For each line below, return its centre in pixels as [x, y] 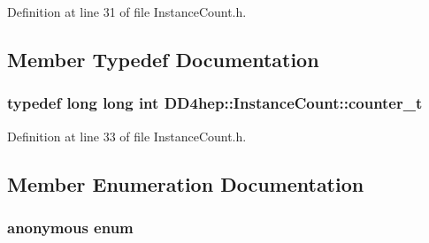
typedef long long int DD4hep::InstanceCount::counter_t [215, 103]
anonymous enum [70, 227]
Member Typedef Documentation [163, 59]
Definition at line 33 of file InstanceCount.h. [127, 136]
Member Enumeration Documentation [186, 183]
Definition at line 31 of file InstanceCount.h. [127, 11]
